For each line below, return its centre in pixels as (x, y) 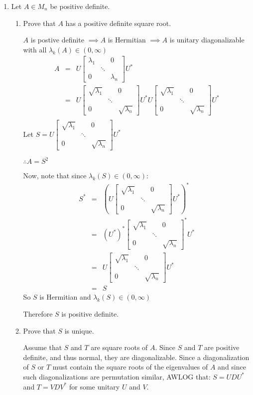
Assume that (43, 347)
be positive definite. (80, 6)
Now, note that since (55, 176)
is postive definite (57, 40)
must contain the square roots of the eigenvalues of (130, 367)
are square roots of (119, 347)
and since (232, 367)
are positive (222, 347)
